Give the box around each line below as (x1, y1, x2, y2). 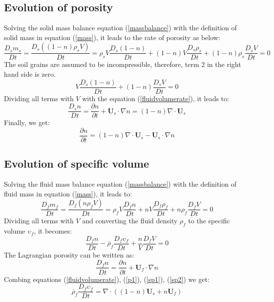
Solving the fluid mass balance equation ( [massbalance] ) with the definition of (4, 179, 236, 189)
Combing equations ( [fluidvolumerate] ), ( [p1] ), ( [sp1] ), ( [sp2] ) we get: (4, 274, 210, 284)
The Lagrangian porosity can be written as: (4, 249, 134, 259)
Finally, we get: (4, 117, 50, 128)
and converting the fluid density (82, 216, 178, 226)
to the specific (188, 216, 230, 226)
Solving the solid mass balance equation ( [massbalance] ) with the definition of (4, 22, 237, 33)
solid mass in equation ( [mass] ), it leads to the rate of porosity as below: (4, 32, 220, 42)
